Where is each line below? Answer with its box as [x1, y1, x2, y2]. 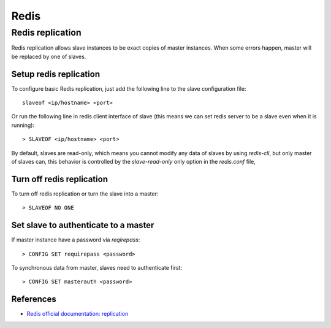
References [11, 294, 56, 305]
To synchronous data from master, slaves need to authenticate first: [11, 264, 183, 272]
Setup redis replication [11, 69, 101, 79]
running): [11, 121, 35, 129]
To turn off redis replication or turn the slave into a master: [11, 190, 159, 197]
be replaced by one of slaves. [11, 53, 86, 60]
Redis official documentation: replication [26, 310, 129, 318]
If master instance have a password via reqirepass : [11, 236, 140, 243]
